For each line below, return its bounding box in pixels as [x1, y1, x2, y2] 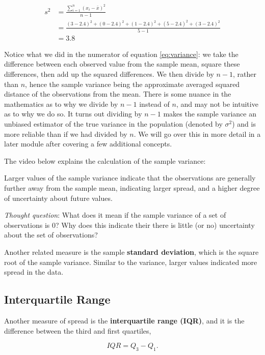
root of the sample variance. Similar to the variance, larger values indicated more [4, 256, 257, 267]
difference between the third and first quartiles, [4, 325, 151, 336]
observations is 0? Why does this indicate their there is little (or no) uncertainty [4, 219, 255, 230]
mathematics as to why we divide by [4, 98, 118, 109]
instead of [139, 98, 170, 109]
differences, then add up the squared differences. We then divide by [4, 69, 214, 79]
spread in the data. [4, 267, 64, 277]
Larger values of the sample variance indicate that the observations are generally [4, 172, 256, 183]
